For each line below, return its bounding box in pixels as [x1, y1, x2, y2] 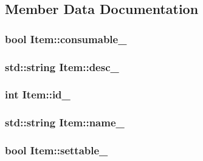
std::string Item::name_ [5, 115, 125, 130]
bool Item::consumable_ [5, 31, 127, 46]
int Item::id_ [5, 87, 71, 102]
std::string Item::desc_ [5, 59, 119, 74]
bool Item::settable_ [5, 143, 108, 158]
